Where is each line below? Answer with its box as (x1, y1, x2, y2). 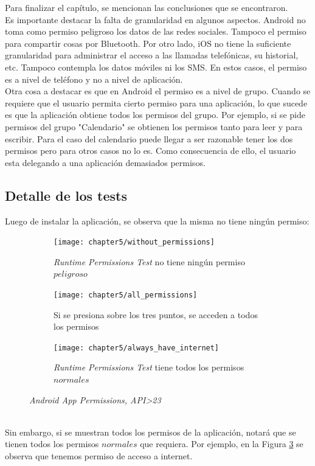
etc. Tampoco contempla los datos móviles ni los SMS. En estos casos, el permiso (5, 60, 307, 73)
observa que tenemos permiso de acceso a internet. (5, 450, 193, 462)
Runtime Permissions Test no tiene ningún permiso (54, 255, 245, 268)
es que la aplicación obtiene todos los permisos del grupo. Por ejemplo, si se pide (5, 108, 305, 121)
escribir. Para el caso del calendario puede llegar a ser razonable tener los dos (5, 132, 293, 145)
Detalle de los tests (5, 186, 128, 204)
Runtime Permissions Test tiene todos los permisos (54, 361, 244, 374)
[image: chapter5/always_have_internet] (54, 343, 220, 352)
